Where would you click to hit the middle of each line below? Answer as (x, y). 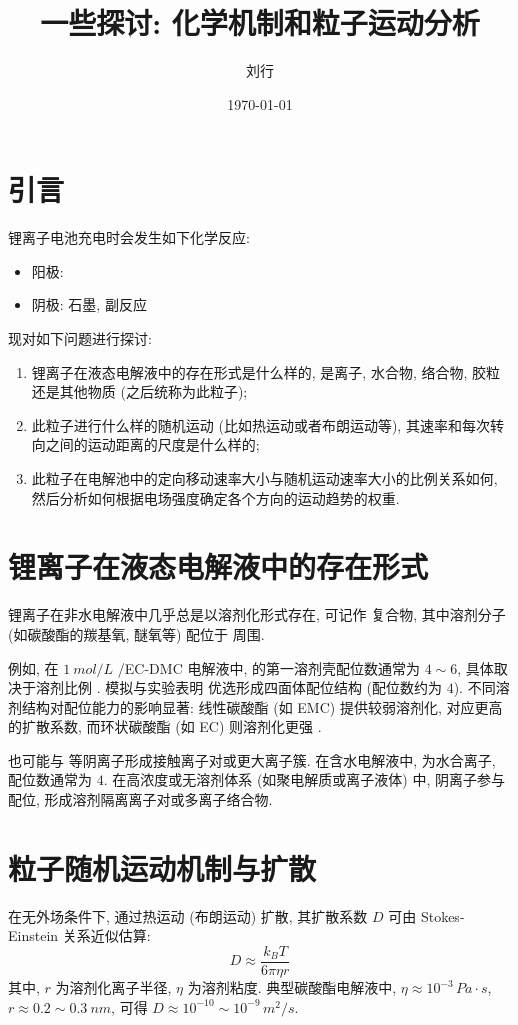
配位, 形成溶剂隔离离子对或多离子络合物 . (140, 799)
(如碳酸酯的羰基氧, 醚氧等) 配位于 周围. (136, 633)
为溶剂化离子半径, (113, 987)
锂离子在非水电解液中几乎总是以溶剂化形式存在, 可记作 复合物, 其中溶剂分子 (257, 614)
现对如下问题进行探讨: (80, 338)
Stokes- (442, 915)
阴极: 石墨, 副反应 (89, 304)
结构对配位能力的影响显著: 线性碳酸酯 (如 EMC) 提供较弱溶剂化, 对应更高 (262, 706)
